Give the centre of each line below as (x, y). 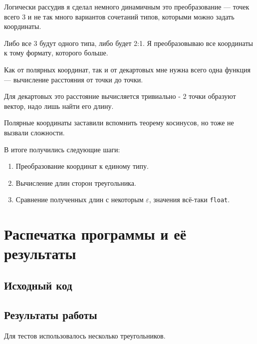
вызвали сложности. (34, 132)
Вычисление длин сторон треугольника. (76, 182)
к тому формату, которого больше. (56, 53)
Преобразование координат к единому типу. (82, 166)
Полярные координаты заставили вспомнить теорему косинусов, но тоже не (119, 123)
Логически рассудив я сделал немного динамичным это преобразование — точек (127, 6)
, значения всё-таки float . (189, 199)
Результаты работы (51, 314)
